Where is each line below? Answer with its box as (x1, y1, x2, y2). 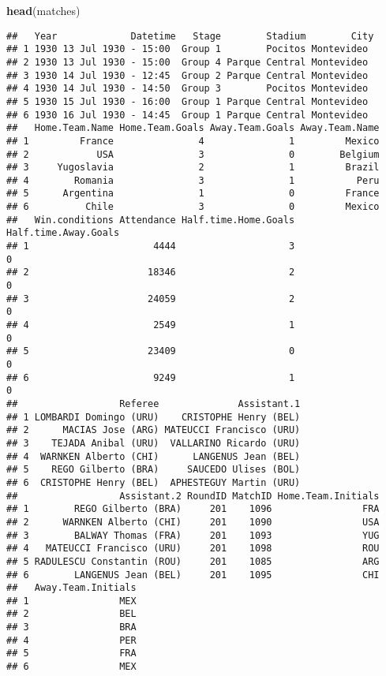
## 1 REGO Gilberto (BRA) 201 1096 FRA (6, 503, 380, 515)
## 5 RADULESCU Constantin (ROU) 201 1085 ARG (6, 555, 380, 567)
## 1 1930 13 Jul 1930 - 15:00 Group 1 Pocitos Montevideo (6, 43, 369, 55)
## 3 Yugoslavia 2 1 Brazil (6, 162, 380, 174)
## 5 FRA (6, 648, 137, 659)
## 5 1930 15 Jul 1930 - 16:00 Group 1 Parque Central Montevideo (6, 95, 369, 107)
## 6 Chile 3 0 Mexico (6, 201, 380, 213)
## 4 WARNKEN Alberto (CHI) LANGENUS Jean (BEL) (6, 450, 301, 462)
